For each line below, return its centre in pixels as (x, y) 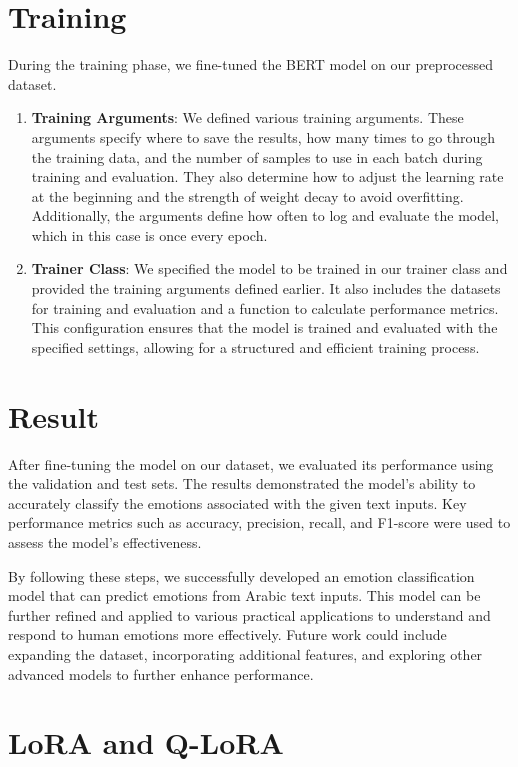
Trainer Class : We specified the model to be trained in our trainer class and (269, 268)
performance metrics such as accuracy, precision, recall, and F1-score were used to (259, 522)
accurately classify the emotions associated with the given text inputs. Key (237, 502)
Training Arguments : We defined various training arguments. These (247, 117)
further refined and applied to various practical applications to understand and (249, 614)
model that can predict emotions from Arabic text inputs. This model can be (244, 595)
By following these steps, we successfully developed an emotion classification (241, 575)
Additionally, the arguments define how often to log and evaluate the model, (265, 215)
